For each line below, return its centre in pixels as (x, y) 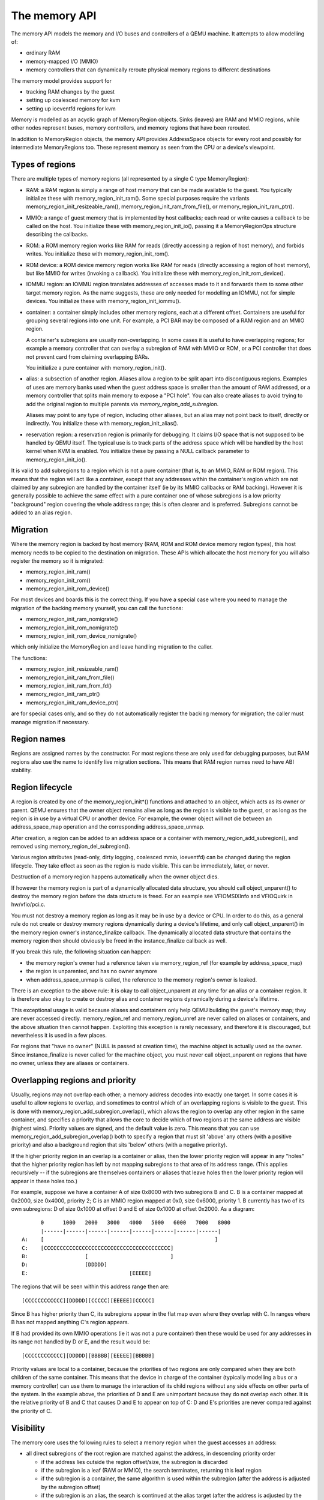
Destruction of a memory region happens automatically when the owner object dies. (115, 877)
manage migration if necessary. (50, 722)
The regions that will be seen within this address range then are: (91, 1286)
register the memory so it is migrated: (58, 560)
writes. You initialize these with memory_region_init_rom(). (98, 254)
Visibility (28, 1428)
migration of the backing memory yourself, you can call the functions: (97, 608)
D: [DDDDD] (64, 1265)
